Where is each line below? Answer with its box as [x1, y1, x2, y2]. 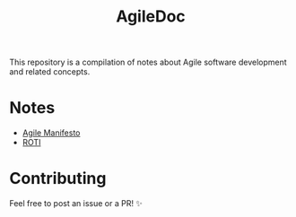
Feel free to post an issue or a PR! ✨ [9, 198, 143, 209]
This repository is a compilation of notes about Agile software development [9, 56, 287, 68]
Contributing [9, 169, 107, 189]
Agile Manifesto [22, 127, 81, 138]
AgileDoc [116, 6, 186, 27]
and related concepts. [9, 66, 91, 77]
